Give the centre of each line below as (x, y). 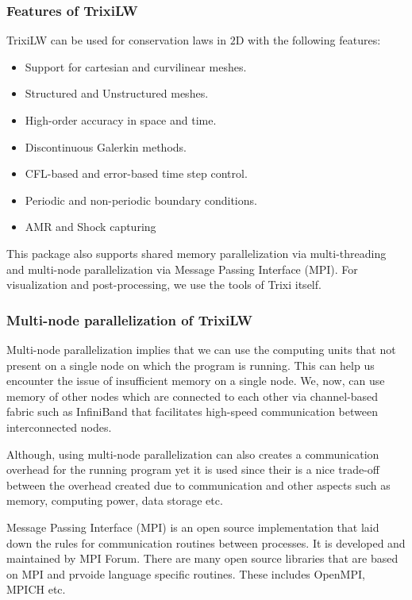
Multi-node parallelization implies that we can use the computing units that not (201, 349)
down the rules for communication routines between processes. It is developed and (206, 542)
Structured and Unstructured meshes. (117, 93)
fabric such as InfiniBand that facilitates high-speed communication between (192, 412)
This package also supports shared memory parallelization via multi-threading (196, 253)
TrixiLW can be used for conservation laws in (117, 40)
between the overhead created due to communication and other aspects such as (198, 485)
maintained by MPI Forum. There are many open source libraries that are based (202, 558)
